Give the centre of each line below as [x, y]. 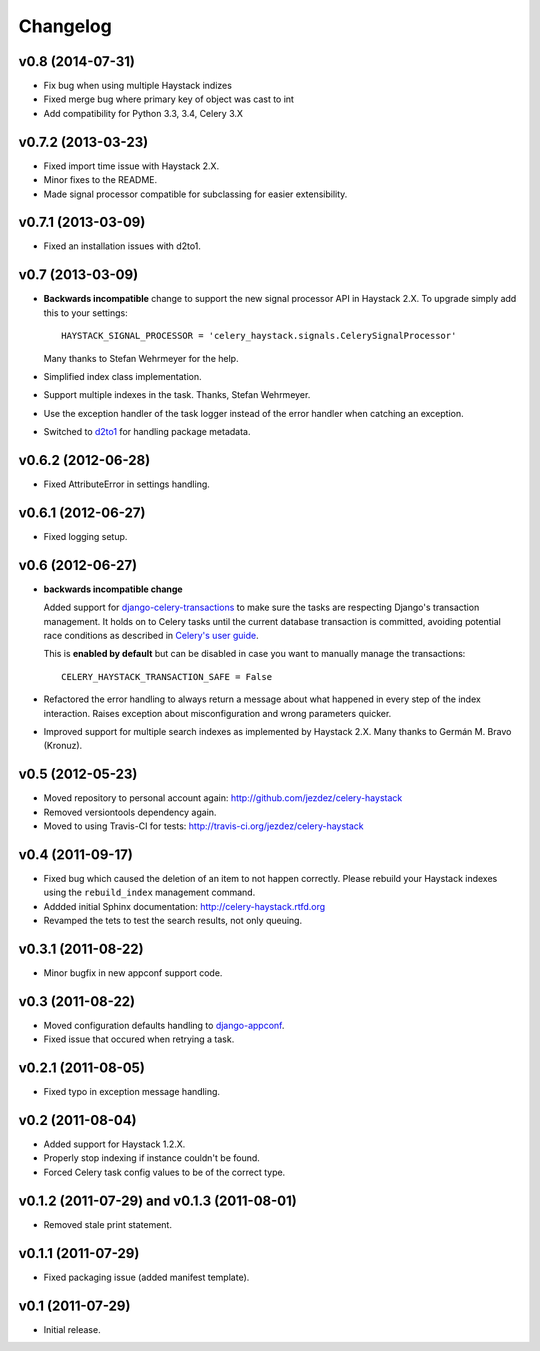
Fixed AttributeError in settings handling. [126, 484]
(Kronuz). [63, 746]
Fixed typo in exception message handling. [131, 1092]
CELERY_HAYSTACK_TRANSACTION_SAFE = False [167, 676]
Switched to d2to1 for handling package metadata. [147, 432]
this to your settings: [86, 312]
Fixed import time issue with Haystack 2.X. [131, 166]
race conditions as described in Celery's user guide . [151, 635]
